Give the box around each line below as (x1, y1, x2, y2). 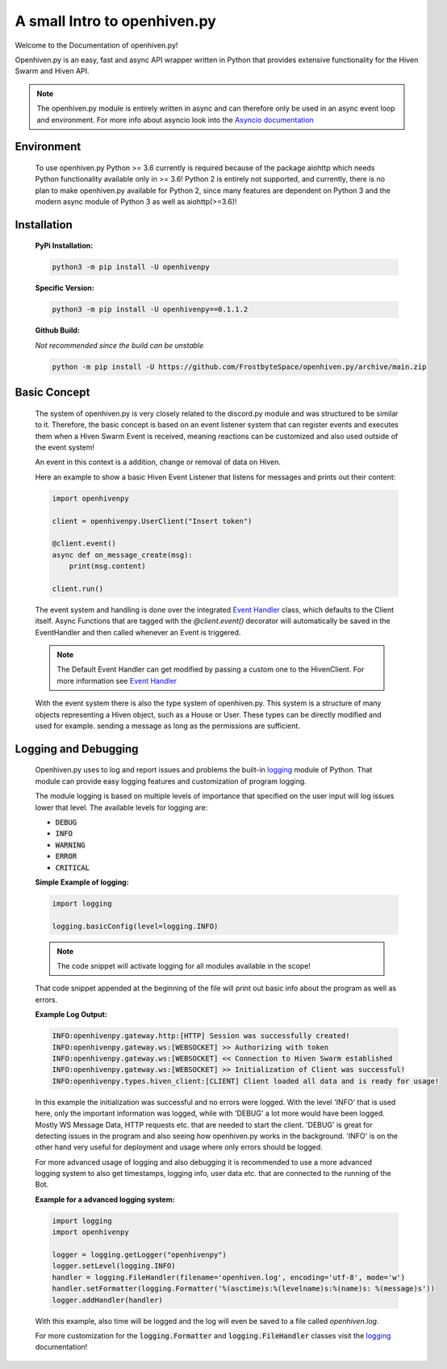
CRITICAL (55, 863, 90, 872)
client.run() (52, 584, 104, 593)
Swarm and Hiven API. (15, 66, 90, 76)
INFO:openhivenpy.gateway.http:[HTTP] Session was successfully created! (52, 1032, 350, 1040)
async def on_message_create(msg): (52, 550, 193, 559)
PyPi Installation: (35, 241, 94, 250)
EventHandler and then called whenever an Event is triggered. (35, 627, 241, 637)
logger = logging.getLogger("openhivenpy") (52, 1250, 228, 1259)
